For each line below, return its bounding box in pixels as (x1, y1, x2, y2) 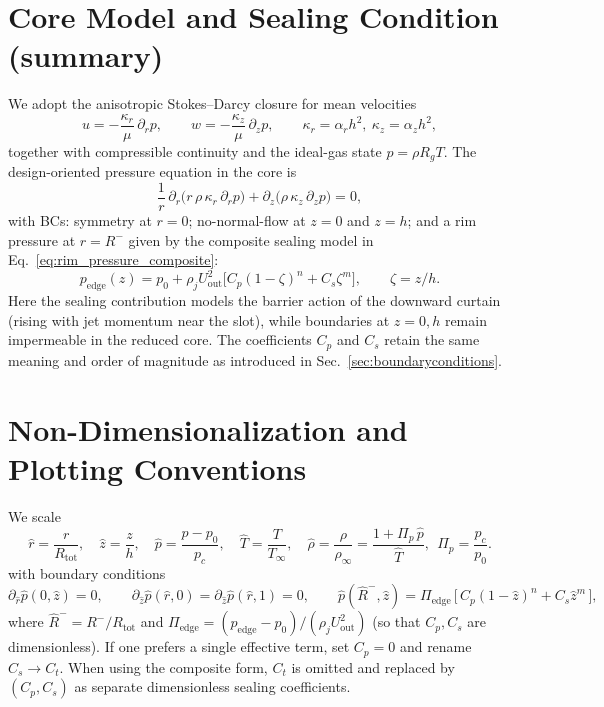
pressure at (8, 229, 76, 250)
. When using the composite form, (59, 656, 268, 677)
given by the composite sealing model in (128, 229, 374, 250)
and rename (399, 636, 472, 657)
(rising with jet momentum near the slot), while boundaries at (8, 309, 390, 330)
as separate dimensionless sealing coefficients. (74, 676, 351, 697)
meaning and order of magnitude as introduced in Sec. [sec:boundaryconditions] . (8, 349, 502, 370)
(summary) (8, 35, 164, 76)
